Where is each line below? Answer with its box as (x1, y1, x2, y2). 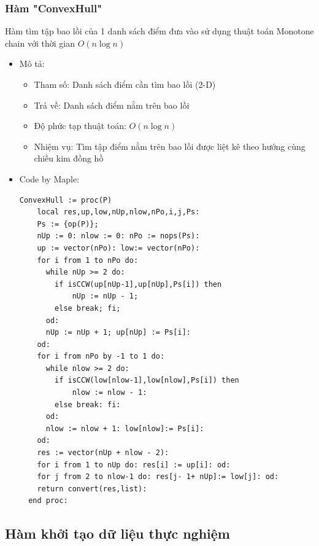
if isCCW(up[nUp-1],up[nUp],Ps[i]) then (55, 279, 222, 289)
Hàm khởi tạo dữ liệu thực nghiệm (5, 524, 230, 543)
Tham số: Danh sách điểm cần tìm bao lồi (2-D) (34, 78, 216, 90)
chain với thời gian (5, 36, 75, 49)
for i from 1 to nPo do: (37, 255, 139, 265)
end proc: (28, 496, 68, 505)
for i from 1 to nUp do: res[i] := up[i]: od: (37, 460, 231, 469)
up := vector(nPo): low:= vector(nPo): (37, 243, 200, 252)
